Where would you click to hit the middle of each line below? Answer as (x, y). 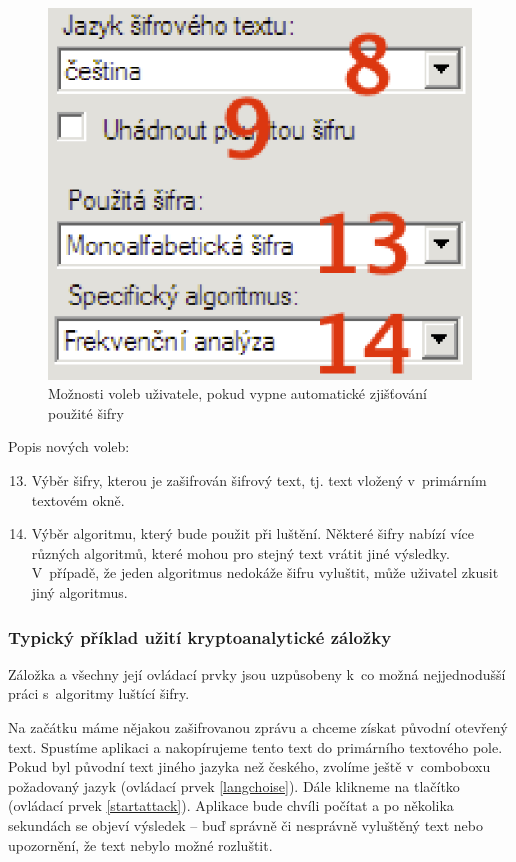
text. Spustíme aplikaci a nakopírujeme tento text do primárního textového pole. (255, 746)
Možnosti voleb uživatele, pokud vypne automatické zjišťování (237, 393)
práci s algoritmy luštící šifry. (99, 693)
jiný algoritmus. (79, 592)
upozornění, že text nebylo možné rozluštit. (140, 844)
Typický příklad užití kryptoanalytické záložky (200, 636)
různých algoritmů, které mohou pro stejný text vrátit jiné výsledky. (240, 552)
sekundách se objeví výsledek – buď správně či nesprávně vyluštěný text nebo (245, 825)
